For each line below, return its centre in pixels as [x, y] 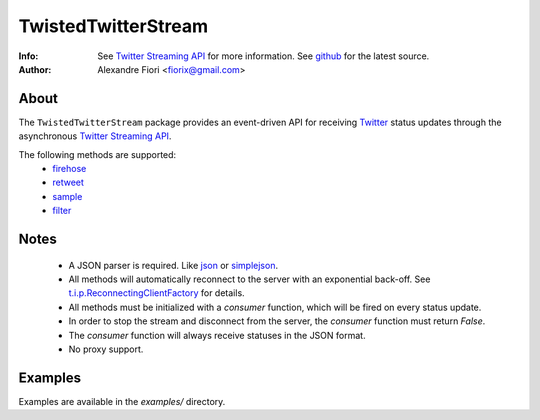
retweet [68, 182]
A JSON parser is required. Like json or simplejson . [173, 265]
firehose [69, 169]
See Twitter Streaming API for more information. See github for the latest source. [263, 56]
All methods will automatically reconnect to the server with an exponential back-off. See [249, 279]
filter [62, 211]
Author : [35, 69]
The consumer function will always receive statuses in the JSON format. [217, 335]
